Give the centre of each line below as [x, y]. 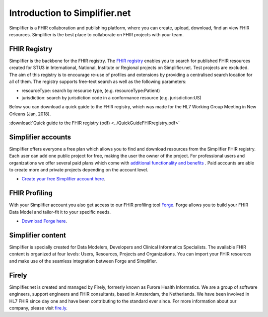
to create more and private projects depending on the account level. [79, 170]
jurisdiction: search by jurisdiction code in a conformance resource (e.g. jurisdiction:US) [112, 97]
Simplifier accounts [40, 137]
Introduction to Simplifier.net [70, 13]
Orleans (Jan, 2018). [30, 114]
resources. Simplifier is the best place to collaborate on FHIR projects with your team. [96, 34]
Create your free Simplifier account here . [63, 179]
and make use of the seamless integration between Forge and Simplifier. [83, 261]
